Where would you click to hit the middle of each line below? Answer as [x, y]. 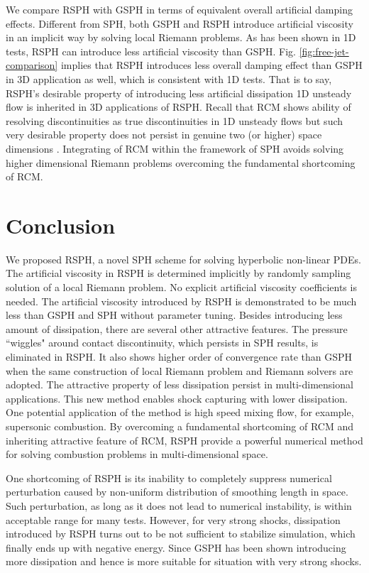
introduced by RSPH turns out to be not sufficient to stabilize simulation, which [181, 534]
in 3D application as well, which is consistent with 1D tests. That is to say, [169, 78]
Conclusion [61, 225]
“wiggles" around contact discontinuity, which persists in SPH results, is [162, 343]
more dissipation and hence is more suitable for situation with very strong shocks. [184, 561]
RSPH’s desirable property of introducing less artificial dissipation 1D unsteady [179, 93]
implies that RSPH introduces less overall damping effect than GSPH [211, 65]
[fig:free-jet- [324, 51]
